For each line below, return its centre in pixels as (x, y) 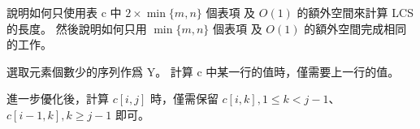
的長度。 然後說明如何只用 (77, 28)
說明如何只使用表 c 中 (64, 12)
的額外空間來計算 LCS (355, 12)
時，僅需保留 (184, 99)
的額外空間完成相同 (355, 28)
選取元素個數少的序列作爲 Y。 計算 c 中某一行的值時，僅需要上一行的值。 (203, 71)
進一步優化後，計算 (58, 99)
